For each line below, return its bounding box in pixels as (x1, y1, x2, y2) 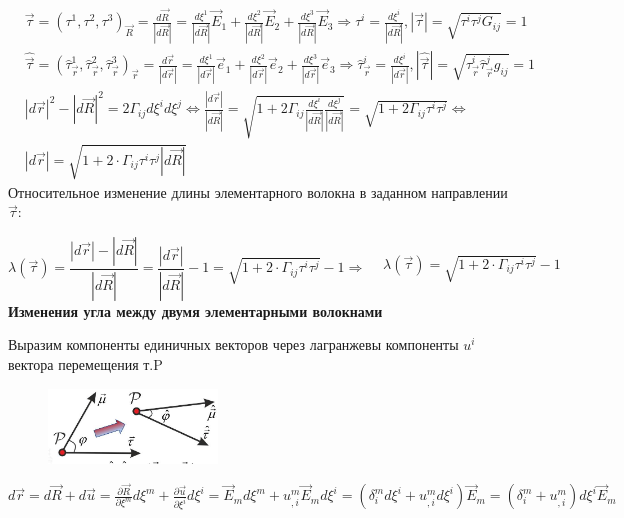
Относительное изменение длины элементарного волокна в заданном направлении (8, 181, 508, 202)
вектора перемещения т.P (8, 354, 163, 375)
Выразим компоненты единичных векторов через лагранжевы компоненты (8, 334, 459, 355)
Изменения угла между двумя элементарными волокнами (8, 300, 383, 321)
